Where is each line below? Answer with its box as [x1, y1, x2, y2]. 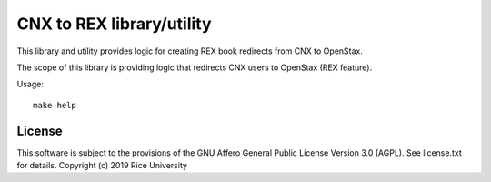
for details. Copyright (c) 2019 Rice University [16, 160, 188, 171]
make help [33, 100, 76, 110]
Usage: [16, 78, 45, 90]
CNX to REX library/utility [16, 14, 213, 34]
